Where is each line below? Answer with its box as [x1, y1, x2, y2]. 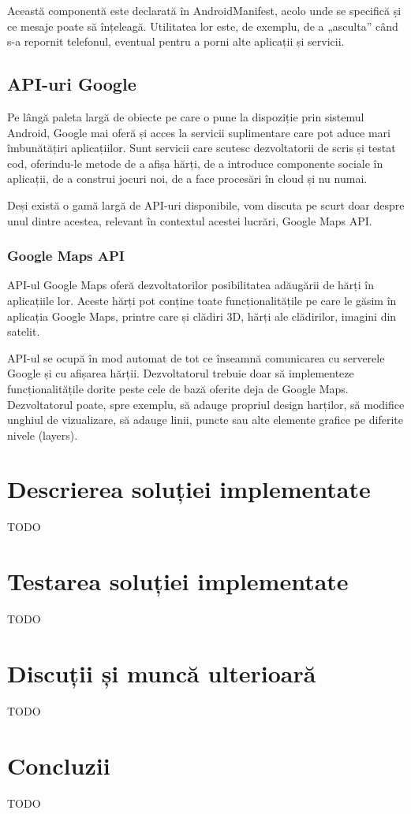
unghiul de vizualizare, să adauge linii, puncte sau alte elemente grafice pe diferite [7, 411, 403, 428]
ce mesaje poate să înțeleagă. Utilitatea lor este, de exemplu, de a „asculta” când [7, 17, 398, 34]
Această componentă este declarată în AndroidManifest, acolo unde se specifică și [7, 2, 402, 18]
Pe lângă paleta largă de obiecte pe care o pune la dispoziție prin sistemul [7, 108, 364, 125]
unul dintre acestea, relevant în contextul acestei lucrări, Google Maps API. [7, 212, 372, 229]
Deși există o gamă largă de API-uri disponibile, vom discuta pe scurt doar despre [7, 196, 405, 213]
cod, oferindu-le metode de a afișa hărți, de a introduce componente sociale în [7, 154, 383, 171]
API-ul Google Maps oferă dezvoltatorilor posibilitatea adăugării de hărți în [7, 277, 375, 293]
